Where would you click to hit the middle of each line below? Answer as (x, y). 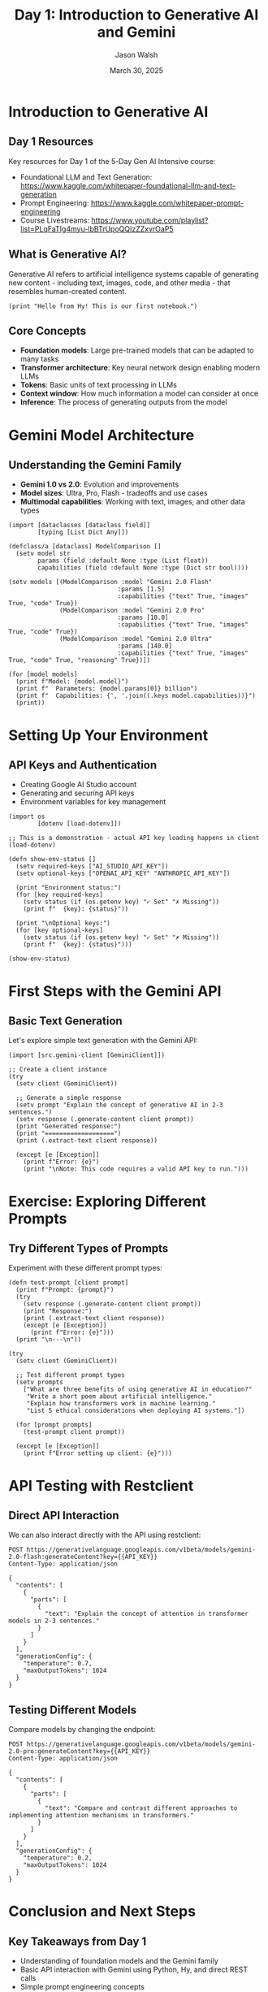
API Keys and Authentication (83, 765)
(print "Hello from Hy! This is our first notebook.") (103, 306)
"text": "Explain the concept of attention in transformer (147, 1614)
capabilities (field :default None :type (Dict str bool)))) (143, 568)
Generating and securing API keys (77, 793)
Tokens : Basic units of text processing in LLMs (98, 385)
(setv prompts (39, 1383)
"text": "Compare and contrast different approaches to (141, 1808)
